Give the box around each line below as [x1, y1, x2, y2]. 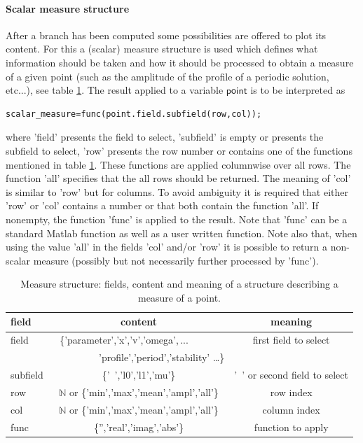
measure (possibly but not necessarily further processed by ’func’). [33, 253, 319, 267]
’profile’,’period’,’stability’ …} [99, 350, 225, 365]
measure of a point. [138, 290, 221, 304]
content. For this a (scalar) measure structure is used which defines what [6, 41, 318, 56]
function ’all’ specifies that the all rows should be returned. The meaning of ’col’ [6, 171, 351, 185]
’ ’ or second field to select [234, 367, 348, 382]
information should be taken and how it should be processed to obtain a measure [6, 55, 354, 69]
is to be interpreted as [250, 83, 345, 97]
